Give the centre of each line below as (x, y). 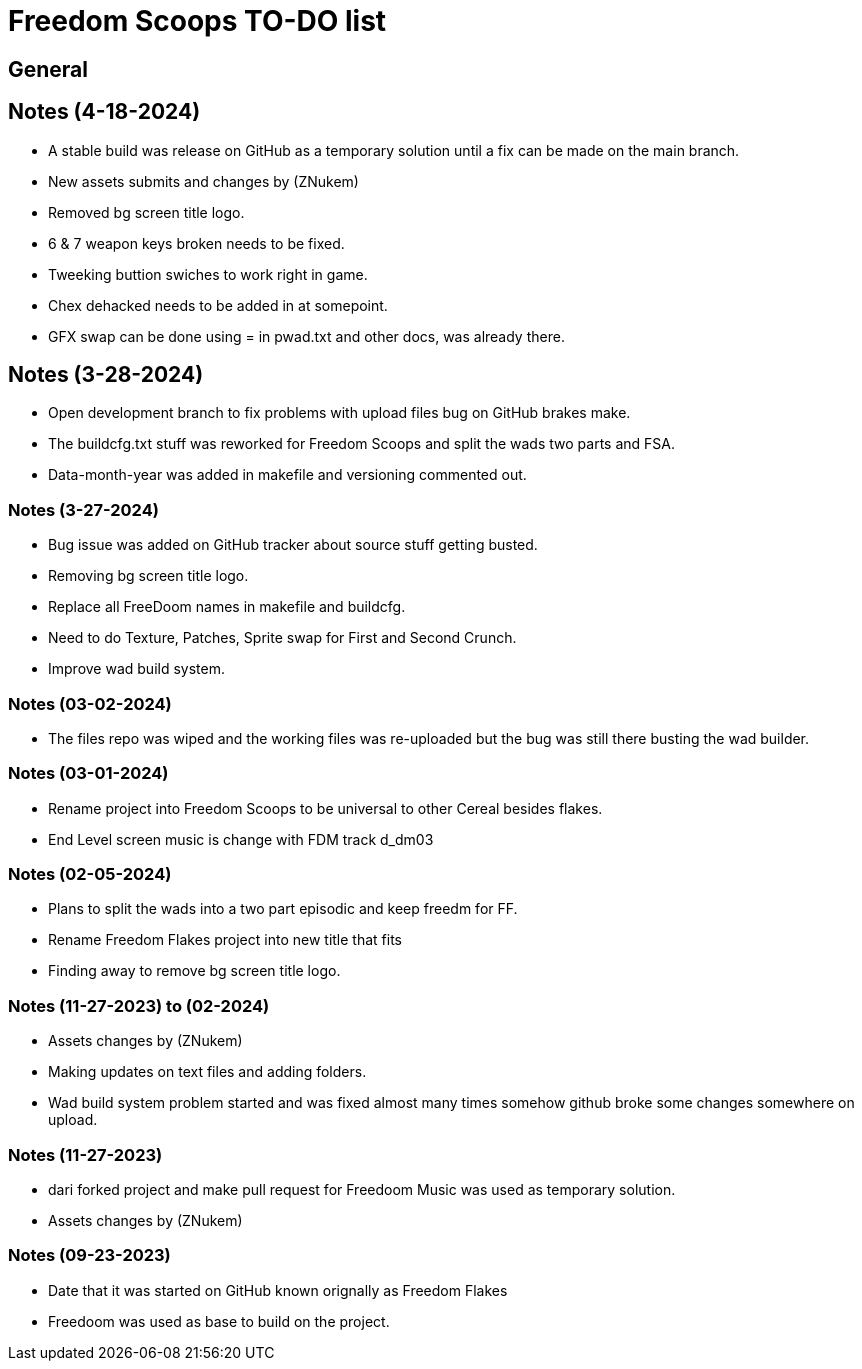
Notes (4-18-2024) (104, 112)
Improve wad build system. (136, 669)
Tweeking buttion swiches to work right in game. (208, 274)
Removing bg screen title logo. (148, 576)
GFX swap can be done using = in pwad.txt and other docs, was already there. (306, 336)
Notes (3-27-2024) (83, 509)
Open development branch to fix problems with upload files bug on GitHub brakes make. (339, 413)
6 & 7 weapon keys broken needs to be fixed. (196, 243)
